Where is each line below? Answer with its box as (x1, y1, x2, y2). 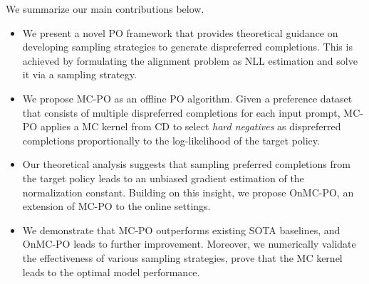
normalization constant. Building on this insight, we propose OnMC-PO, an (22, 184, 354, 199)
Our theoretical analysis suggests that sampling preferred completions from (22, 157, 350, 172)
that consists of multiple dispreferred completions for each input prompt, (22, 105, 341, 120)
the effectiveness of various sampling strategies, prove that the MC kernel (22, 250, 343, 265)
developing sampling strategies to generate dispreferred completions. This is (22, 39, 353, 54)
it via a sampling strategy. (22, 67, 137, 82)
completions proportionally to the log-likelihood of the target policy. (22, 132, 320, 147)
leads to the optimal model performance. (22, 264, 200, 279)
